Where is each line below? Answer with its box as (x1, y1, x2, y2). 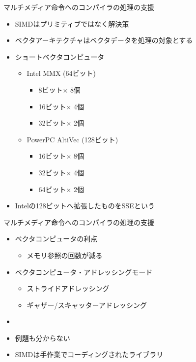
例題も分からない (15, 332, 70, 343)
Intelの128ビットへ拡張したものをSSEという (15, 200, 155, 211)
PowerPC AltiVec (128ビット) (27, 134, 118, 144)
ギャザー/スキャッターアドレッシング (27, 299, 147, 310)
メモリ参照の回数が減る (27, 250, 103, 260)
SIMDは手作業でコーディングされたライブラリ (15, 349, 164, 360)
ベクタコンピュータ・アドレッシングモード (15, 266, 153, 277)
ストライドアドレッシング (27, 283, 110, 294)
